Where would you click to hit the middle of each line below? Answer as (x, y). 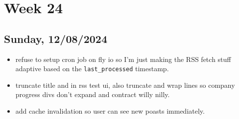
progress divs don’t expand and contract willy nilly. (93, 94)
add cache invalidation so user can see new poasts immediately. (110, 111)
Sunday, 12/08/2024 (56, 38)
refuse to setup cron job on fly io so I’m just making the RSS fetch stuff (123, 59)
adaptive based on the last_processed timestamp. (92, 69)
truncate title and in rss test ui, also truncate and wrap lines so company (125, 85)
